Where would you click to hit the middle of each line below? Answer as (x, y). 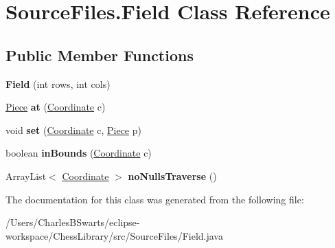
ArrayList (26, 176)
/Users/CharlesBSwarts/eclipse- (73, 222)
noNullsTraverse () (172, 176)
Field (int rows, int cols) (58, 83)
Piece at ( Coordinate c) (56, 107)
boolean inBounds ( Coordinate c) (79, 153)
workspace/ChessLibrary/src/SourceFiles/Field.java (114, 235)
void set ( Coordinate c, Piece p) (73, 129)
